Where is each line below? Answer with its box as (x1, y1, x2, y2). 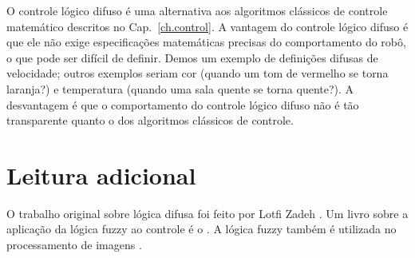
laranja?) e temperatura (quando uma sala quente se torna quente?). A (6, 80, 354, 97)
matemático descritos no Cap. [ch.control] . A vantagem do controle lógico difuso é (6, 18, 409, 34)
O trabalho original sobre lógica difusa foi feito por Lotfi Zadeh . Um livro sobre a (6, 204, 409, 221)
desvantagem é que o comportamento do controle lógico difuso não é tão (6, 96, 359, 113)
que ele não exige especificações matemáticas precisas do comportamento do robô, (6, 34, 406, 50)
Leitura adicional (6, 158, 196, 191)
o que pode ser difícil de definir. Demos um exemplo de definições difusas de (6, 49, 378, 65)
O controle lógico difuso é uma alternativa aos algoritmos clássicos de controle (6, 2, 388, 18)
